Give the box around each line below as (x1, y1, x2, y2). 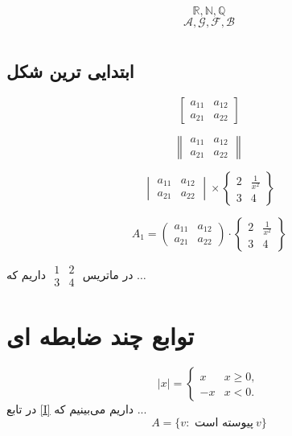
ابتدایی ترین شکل (6, 59, 134, 84)
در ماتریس (82, 265, 134, 282)
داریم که (6, 265, 46, 282)
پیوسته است (195, 417, 253, 429)
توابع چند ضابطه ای (6, 319, 195, 352)
